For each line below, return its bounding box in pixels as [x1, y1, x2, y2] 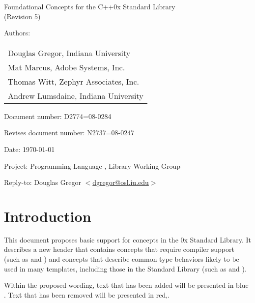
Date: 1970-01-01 [4, 144, 55, 154]
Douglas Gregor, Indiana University [8, 47, 131, 59]
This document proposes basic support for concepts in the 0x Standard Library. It [4, 234, 251, 244]
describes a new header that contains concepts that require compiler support [4, 244, 234, 254]
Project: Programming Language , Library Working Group [4, 160, 181, 171]
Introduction [4, 206, 91, 226]
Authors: [4, 28, 30, 38]
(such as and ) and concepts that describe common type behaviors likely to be [4, 254, 239, 264]
